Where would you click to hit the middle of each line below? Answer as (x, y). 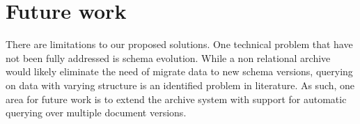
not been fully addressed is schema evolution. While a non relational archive (168, 57)
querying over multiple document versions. (96, 113)
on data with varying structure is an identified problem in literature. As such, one (180, 85)
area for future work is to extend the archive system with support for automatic (176, 99)
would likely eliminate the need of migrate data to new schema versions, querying (179, 71)
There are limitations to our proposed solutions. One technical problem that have (179, 44)
